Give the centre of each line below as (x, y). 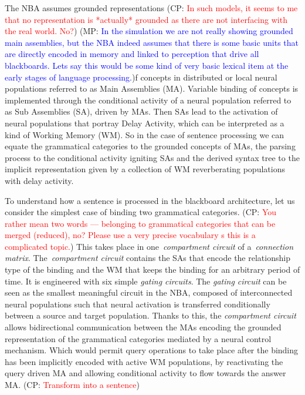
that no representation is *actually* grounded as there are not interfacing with (146, 19)
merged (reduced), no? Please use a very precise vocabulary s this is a (130, 235)
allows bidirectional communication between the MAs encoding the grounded (143, 327)
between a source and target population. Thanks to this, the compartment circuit (150, 315)
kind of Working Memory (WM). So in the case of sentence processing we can (145, 134)
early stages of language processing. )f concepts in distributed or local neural (141, 77)
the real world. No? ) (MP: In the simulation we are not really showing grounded (149, 31)
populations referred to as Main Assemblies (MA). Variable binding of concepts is (152, 88)
